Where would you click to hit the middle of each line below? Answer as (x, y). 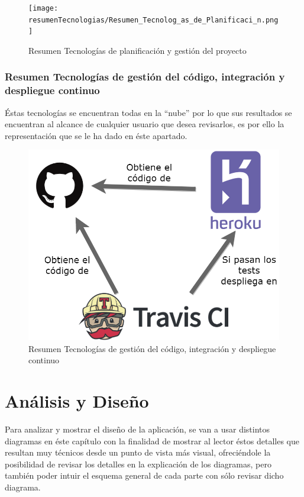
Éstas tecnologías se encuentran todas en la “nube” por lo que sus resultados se (148, 112)
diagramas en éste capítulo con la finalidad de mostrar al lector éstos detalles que (152, 440)
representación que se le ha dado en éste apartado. (96, 135)
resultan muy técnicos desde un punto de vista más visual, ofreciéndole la (138, 452)
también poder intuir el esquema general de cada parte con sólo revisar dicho (144, 475)
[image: (43, 8)
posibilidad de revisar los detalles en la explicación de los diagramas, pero (138, 464)
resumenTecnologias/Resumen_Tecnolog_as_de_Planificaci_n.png (153, 20)
